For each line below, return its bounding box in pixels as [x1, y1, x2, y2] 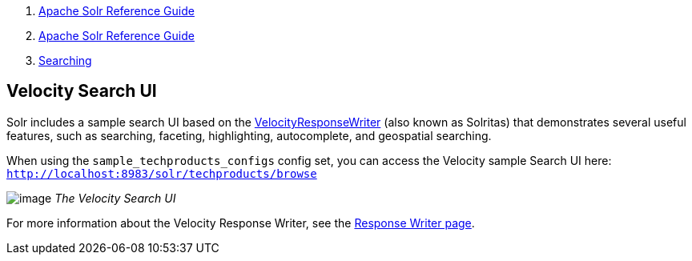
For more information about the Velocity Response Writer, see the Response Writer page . [6, 215, 475, 230]
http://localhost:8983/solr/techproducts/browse [6, 167, 317, 180]
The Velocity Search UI [54, 191, 176, 205]
